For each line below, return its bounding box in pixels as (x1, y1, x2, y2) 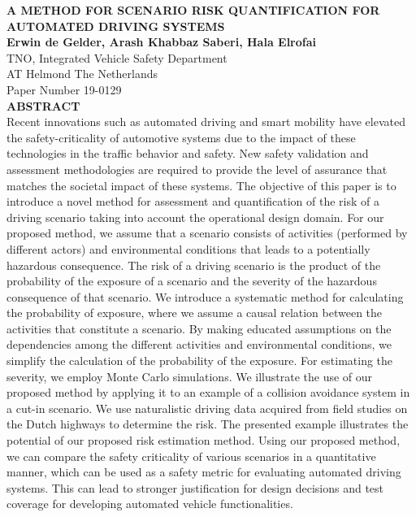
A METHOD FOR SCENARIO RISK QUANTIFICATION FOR (6, 2, 380, 18)
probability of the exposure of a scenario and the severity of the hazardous (6, 272, 377, 289)
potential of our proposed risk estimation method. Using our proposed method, (6, 432, 401, 449)
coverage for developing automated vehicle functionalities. (6, 495, 293, 512)
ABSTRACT (6, 97, 80, 114)
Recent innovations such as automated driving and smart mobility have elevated (6, 113, 405, 130)
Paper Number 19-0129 (6, 80, 122, 98)
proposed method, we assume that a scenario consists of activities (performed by (6, 224, 408, 241)
